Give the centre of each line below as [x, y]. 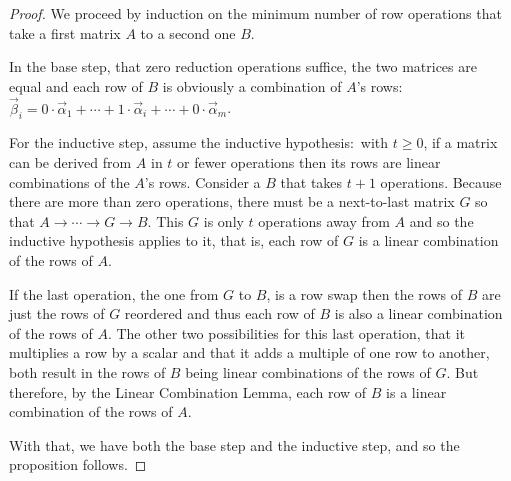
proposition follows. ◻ [78, 464]
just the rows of [57, 313]
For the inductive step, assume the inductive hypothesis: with [199, 142]
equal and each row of [76, 85]
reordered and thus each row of [219, 313]
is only [223, 220]
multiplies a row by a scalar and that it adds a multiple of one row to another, [249, 352]
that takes [311, 181]
